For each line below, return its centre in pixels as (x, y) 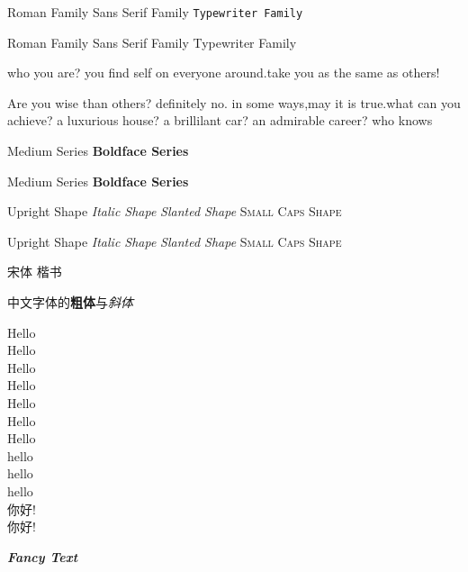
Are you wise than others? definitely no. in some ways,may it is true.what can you (234, 102)
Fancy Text (43, 556)
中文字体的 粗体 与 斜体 (70, 302)
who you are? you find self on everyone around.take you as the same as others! (224, 73)
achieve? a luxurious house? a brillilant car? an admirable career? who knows (220, 120)
